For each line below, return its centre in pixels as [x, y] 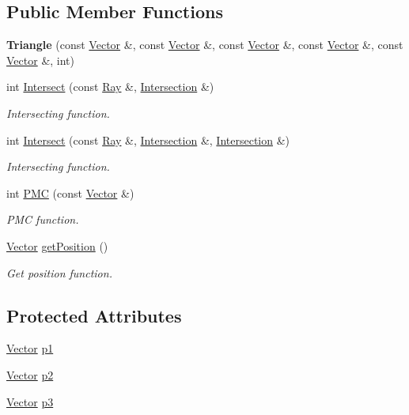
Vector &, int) [41, 60]
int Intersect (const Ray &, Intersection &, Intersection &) [148, 140]
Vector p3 [30, 401]
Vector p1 [30, 348]
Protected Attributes [94, 315]
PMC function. [43, 219]
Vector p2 [30, 374]
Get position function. [59, 272]
